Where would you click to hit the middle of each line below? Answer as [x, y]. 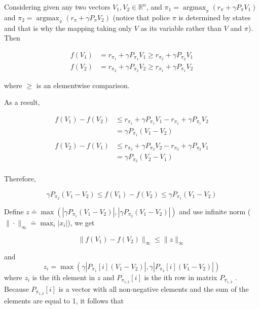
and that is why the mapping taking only [68, 28]
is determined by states [215, 17]
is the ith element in [64, 277]
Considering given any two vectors [57, 7]
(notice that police [141, 17]
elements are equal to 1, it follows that [64, 300]
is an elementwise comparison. [83, 85]
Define [14, 211]
